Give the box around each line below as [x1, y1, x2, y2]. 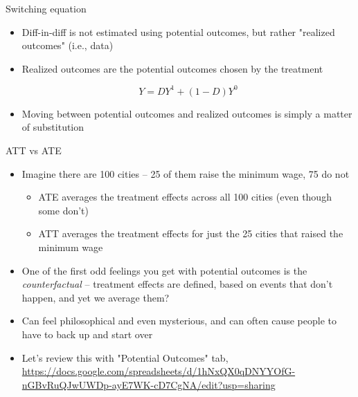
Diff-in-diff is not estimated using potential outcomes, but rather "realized [21, 24, 335, 39]
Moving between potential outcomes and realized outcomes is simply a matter [21, 106, 352, 120]
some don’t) [38, 203, 89, 217]
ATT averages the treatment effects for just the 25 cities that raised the [38, 226, 343, 241]
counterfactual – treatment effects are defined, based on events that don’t [21, 277, 333, 291]
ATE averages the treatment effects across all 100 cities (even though [38, 190, 332, 204]
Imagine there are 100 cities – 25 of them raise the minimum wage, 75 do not [21, 166, 350, 181]
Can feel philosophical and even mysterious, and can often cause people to [21, 313, 337, 328]
